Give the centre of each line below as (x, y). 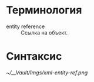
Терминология (44, 10)
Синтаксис (34, 57)
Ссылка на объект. (44, 32)
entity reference (26, 26)
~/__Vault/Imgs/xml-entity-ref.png (47, 72)
